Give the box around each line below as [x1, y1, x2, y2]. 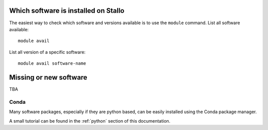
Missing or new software [9, 73, 88, 82]
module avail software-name [18, 61, 86, 66]
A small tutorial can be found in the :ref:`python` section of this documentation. [9, 118, 171, 124]
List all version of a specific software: [9, 49, 86, 55]
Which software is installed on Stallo [9, 6, 125, 15]
